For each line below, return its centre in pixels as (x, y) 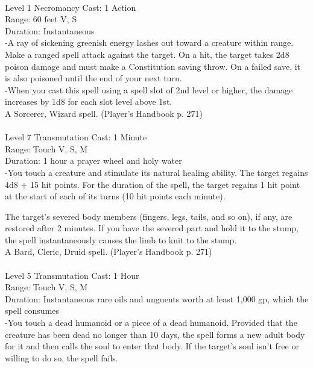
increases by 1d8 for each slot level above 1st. (89, 101)
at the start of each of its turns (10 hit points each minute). (115, 196)
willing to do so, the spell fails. (62, 357)
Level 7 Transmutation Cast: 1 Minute (76, 137)
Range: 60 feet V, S (41, 19)
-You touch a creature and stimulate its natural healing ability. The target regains (156, 172)
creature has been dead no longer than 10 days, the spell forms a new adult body (155, 334)
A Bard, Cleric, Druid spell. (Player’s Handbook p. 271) (109, 251)
